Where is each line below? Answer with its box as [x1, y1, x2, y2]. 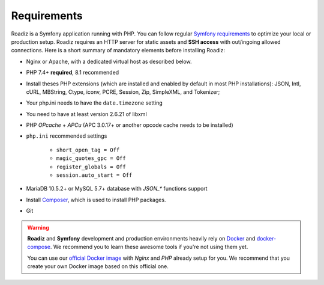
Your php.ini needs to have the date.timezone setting [26, 99, 163, 106]
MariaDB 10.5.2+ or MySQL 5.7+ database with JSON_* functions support [26, 185, 208, 192]
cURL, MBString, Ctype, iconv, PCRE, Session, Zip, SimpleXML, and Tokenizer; [26, 88, 220, 96]
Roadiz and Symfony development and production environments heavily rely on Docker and [27, 234, 256, 242]
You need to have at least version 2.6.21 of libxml [26, 110, 147, 117]
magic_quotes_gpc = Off [56, 155, 126, 162]
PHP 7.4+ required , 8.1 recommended [26, 69, 119, 76]
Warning [27, 224, 49, 231]
